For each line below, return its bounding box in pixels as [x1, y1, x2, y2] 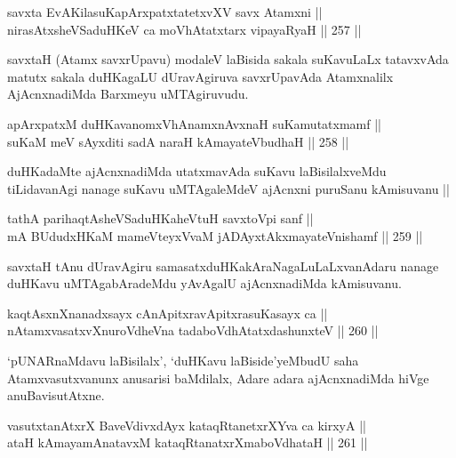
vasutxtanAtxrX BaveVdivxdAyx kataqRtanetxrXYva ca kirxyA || [7, 415, 366, 434]
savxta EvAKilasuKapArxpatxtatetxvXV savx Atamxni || [7, 3, 323, 20]
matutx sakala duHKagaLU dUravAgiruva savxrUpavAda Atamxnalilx [7, 67, 394, 85]
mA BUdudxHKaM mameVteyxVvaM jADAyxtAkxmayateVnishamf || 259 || [7, 226, 423, 245]
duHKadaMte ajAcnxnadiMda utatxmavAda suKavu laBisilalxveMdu [7, 162, 387, 181]
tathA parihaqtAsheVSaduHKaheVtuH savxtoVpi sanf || [7, 209, 314, 228]
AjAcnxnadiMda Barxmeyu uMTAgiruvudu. [7, 84, 249, 103]
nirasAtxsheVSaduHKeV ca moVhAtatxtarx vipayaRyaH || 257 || [7, 20, 362, 38]
